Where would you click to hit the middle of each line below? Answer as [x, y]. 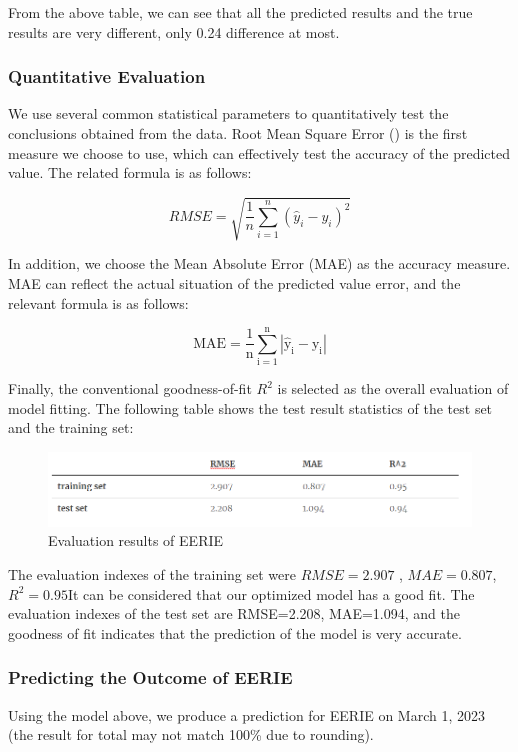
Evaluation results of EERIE [136, 540]
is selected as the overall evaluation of [393, 388]
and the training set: [71, 427]
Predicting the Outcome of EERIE [150, 677]
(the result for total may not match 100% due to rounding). [191, 734]
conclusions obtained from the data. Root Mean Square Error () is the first [238, 133]
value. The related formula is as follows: [130, 172]
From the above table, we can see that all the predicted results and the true [240, 12]
